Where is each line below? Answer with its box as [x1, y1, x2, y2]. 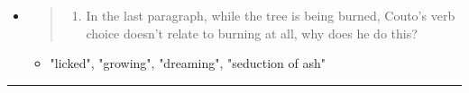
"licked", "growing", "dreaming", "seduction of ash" [50, 54, 326, 72]
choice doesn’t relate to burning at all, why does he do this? [86, 23, 418, 42]
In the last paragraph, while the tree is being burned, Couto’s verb [86, 6, 455, 24]
